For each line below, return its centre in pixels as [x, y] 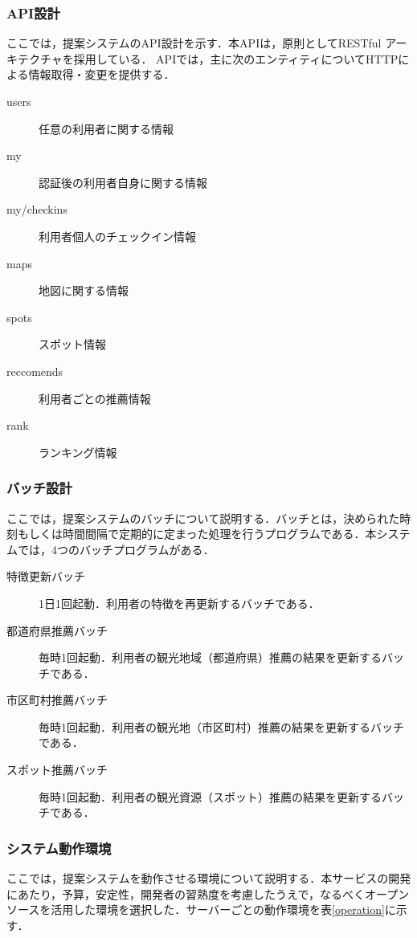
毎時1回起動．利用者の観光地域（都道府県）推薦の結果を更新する [210, 657]
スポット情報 [72, 344]
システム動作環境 [59, 848]
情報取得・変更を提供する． [102, 74]
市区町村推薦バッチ [57, 700]
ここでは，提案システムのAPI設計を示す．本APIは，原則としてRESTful [194, 43]
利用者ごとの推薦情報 [95, 398]
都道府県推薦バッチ [57, 630]
